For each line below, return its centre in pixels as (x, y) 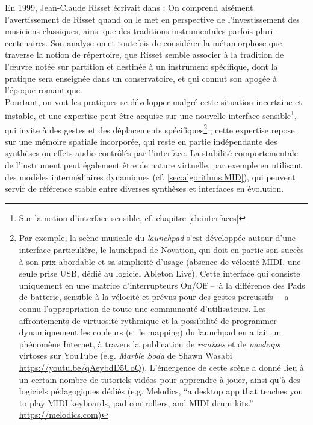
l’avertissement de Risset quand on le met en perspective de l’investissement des (152, 19)
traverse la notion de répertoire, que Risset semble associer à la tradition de (144, 54)
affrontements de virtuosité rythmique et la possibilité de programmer (148, 320)
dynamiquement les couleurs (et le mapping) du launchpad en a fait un (150, 332)
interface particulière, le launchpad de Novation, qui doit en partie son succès (161, 249)
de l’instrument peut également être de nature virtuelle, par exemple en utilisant (153, 165)
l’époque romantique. (44, 90)
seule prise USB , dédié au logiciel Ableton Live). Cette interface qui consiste (160, 273)
